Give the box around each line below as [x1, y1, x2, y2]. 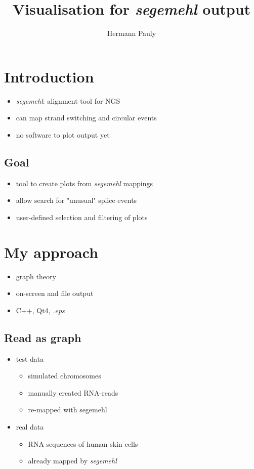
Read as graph [4, 329, 81, 345]
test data [16, 353, 44, 364]
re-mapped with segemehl [28, 404, 107, 415]
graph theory [16, 271, 56, 281]
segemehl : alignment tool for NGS [16, 95, 120, 106]
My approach [4, 241, 99, 262]
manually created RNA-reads [28, 387, 118, 398]
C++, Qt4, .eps [16, 305, 65, 315]
